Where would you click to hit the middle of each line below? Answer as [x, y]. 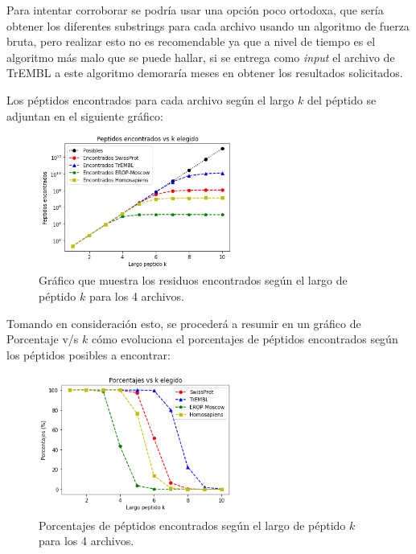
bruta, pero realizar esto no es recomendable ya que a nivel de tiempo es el [191, 41]
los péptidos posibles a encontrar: [89, 354]
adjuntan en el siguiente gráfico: [85, 115]
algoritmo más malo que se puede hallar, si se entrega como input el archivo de [201, 57]
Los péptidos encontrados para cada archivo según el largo [150, 99]
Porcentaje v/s [43, 339]
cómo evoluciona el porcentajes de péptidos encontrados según [245, 339]
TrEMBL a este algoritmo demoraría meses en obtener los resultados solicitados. [205, 73]
